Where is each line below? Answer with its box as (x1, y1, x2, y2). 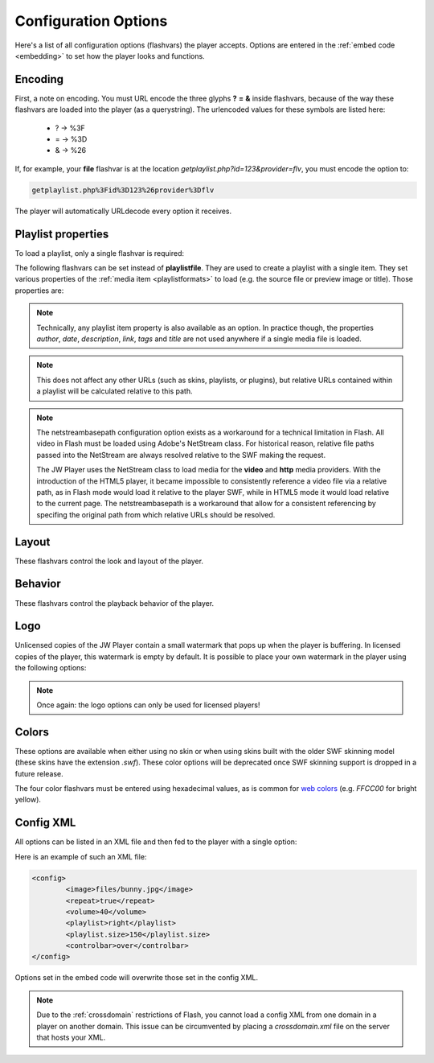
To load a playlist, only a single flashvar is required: (14, 248, 185, 258)
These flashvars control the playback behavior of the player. (14, 598, 215, 608)
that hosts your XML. (36, 1032, 106, 1042)
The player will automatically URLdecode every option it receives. (14, 206, 232, 216)
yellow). (14, 795, 42, 805)
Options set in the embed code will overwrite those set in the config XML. (14, 973, 259, 983)
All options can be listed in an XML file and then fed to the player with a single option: (14, 837, 297, 847)
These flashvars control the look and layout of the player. (14, 556, 204, 566)
